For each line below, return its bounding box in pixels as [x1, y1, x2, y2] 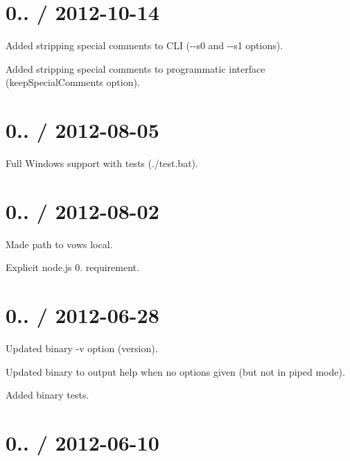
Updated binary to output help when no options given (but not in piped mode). [6, 364, 345, 379]
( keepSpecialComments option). [6, 75, 140, 89]
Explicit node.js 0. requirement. [6, 260, 139, 275]
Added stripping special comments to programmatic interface [6, 61, 265, 76]
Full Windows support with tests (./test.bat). [6, 156, 198, 171]
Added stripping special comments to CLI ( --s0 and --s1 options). [6, 38, 283, 53]
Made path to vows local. [6, 236, 113, 251]
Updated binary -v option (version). [6, 341, 158, 356]
